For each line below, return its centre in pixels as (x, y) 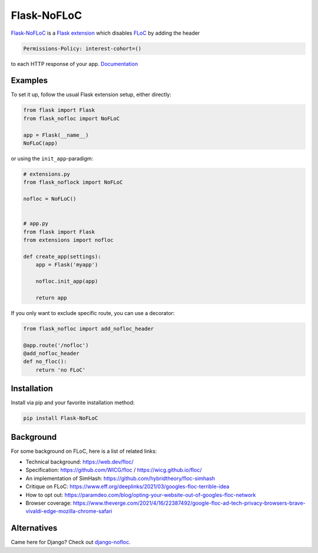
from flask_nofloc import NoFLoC (72, 118)
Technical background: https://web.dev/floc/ (79, 462)
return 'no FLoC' (61, 370)
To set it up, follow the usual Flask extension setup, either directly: (91, 95)
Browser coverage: (49, 503)
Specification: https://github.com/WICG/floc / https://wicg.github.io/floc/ (114, 470)
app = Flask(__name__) (56, 135)
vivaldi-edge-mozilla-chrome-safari (69, 511)
